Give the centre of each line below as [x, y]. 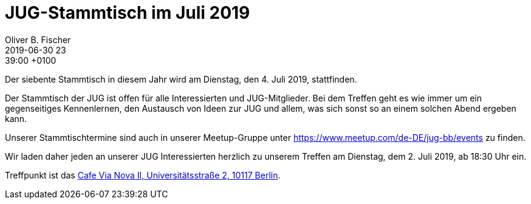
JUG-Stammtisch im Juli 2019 [128, 13]
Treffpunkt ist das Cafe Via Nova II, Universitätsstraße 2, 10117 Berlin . [143, 175]
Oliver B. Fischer [38, 39]
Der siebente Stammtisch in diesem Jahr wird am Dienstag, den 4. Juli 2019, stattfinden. [181, 79]
